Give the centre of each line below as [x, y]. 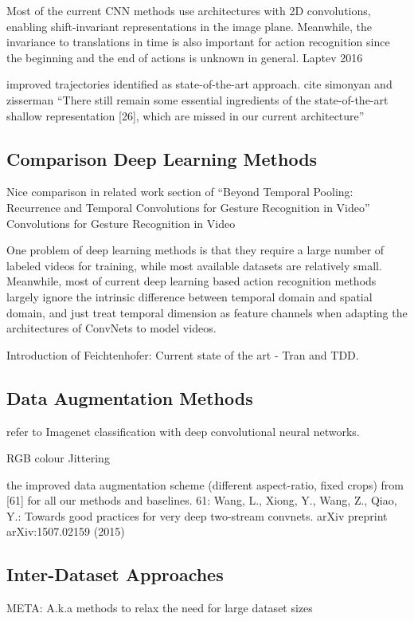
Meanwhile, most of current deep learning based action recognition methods [191, 281]
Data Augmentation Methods [130, 397]
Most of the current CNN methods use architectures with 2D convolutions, [189, 10]
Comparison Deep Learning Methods [162, 158]
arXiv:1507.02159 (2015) [66, 531]
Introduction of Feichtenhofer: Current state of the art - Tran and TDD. [183, 354]
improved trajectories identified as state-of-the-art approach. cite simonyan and [199, 84]
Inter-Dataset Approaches [115, 574]
